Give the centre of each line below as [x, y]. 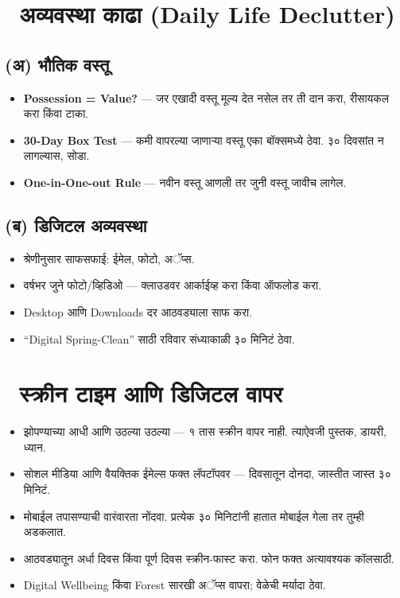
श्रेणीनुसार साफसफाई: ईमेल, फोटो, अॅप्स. [109, 258]
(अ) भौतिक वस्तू [57, 64]
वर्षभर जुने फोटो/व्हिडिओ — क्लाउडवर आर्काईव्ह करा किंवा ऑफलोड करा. [173, 285]
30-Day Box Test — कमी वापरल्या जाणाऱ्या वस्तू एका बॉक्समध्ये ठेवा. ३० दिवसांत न [204, 140]
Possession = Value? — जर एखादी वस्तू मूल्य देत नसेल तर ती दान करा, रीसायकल [206, 97]
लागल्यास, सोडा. [56, 155]
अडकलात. [45, 532]
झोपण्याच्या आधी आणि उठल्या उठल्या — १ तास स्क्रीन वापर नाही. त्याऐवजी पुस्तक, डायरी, [205, 431]
